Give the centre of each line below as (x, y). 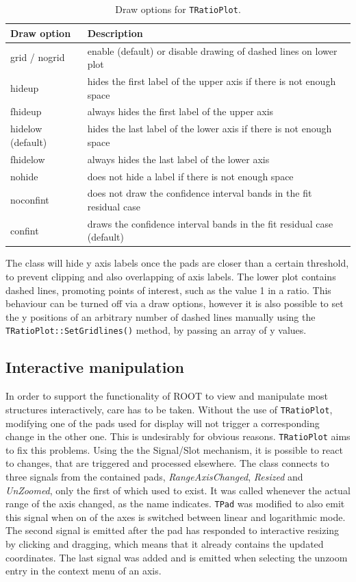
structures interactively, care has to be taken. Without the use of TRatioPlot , (169, 409)
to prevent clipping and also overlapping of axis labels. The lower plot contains (171, 277)
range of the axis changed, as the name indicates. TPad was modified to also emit (175, 504)
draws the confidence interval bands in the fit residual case (210, 223)
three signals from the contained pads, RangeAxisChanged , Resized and (154, 476)
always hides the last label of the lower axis (178, 159)
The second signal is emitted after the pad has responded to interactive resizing (173, 530)
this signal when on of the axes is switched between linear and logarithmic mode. (176, 517)
